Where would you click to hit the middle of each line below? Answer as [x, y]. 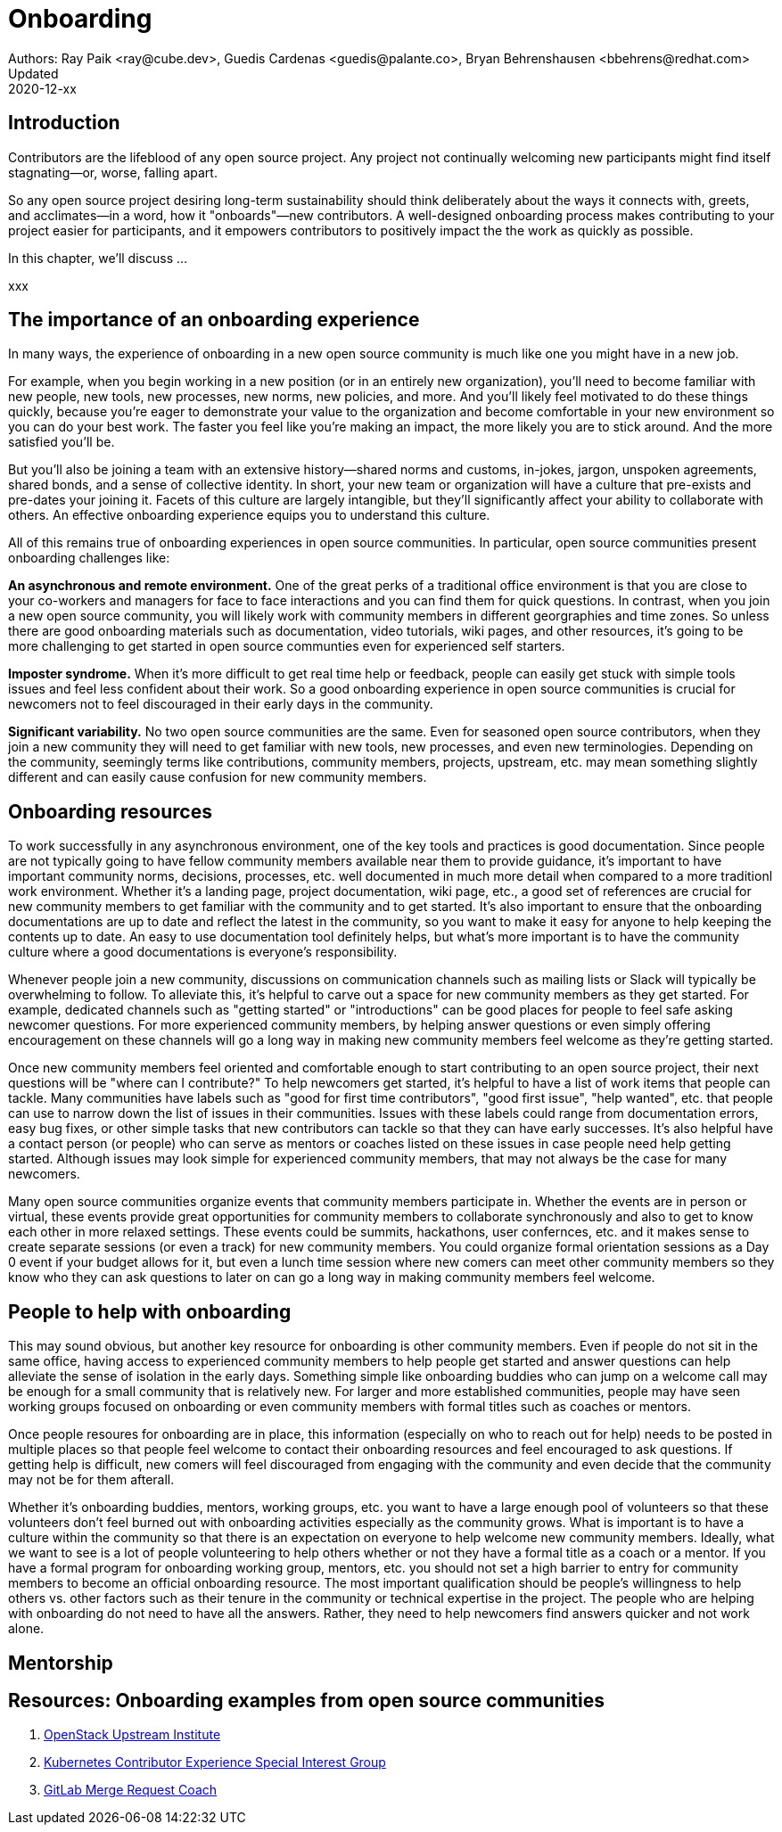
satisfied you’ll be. [62, 442]
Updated [33, 73]
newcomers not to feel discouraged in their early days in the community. [221, 704]
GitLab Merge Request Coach [131, 1790]
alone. [26, 1629]
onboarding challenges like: [89, 558]
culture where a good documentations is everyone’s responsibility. [203, 952]
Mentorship [61, 1663]
